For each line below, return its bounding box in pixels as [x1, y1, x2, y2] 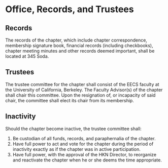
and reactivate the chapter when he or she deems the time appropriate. [12, 157, 162, 163]
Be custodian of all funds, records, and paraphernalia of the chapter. [12, 135, 156, 141]
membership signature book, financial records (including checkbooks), [5, 43, 153, 49]
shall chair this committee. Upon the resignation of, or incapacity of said [5, 92, 156, 98]
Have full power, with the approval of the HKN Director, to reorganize [12, 151, 156, 157]
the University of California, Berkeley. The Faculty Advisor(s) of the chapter [5, 87, 163, 93]
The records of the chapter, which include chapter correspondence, [5, 37, 147, 43]
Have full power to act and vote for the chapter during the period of [12, 141, 154, 147]
